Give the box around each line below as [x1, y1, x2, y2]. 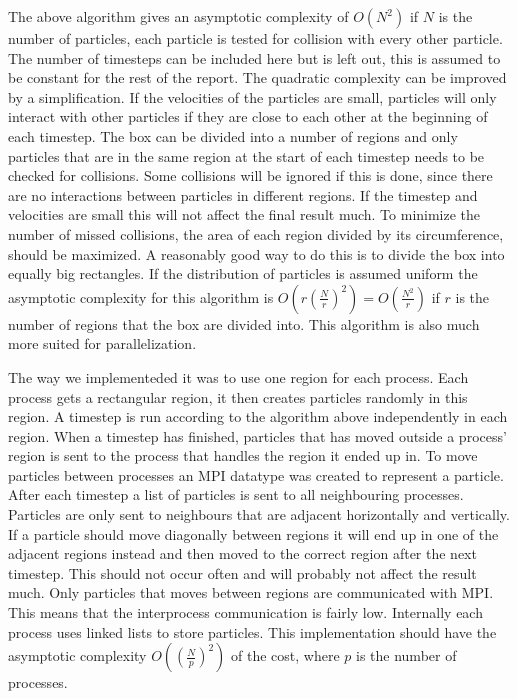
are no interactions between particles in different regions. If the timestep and [8, 184, 478, 205]
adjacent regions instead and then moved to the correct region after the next [8, 543, 477, 564]
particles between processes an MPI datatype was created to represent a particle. [8, 464, 504, 485]
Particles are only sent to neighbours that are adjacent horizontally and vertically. [8, 504, 510, 525]
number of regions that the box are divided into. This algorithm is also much [8, 313, 480, 334]
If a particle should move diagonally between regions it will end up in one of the [8, 523, 499, 544]
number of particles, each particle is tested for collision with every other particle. [8, 28, 503, 48]
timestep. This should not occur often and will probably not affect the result [8, 562, 477, 583]
